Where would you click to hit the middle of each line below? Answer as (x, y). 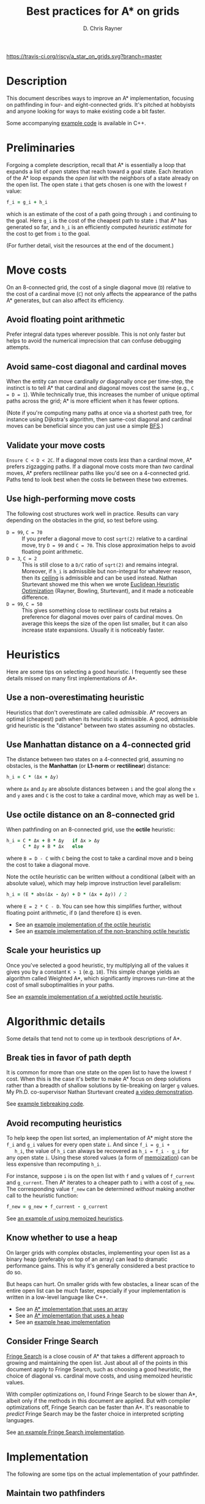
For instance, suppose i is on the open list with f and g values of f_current (101, 1176)
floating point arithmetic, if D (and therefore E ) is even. (74, 912)
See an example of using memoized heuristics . (65, 1219)
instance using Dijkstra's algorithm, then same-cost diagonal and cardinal (99, 419)
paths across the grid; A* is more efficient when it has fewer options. (93, 401)
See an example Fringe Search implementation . (66, 1432)
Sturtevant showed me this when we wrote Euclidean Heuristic (101, 584)
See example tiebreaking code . (45, 1104)
